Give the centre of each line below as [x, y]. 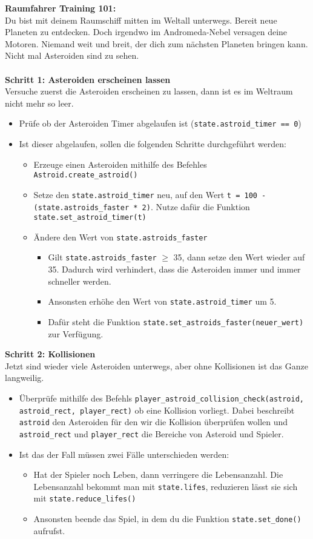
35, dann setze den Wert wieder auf [239, 257]
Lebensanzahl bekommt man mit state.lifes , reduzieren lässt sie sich [166, 486]
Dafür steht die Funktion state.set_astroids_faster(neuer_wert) [176, 321]
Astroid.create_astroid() [86, 175]
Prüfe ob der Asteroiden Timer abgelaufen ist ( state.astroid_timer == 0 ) [160, 123]
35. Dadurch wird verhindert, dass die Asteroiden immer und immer [174, 269]
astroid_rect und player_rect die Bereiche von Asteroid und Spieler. [151, 433]
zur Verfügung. [76, 333]
